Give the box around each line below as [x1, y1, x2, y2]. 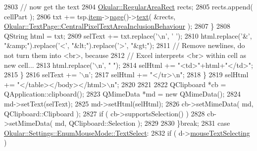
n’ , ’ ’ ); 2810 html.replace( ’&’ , [161, 30, 252, 41]
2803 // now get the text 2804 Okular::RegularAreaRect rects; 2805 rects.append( [4, 1, 253, 11]
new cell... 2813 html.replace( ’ [4, 59, 95, 70]
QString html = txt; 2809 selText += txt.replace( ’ [4, 30, 158, 41]
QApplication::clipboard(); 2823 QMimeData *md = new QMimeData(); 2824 [4, 89, 241, 99]
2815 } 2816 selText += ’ [4, 69, 81, 80]
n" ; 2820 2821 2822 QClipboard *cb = [110, 79, 226, 89]
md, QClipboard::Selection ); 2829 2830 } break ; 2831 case [54, 118, 230, 128]
